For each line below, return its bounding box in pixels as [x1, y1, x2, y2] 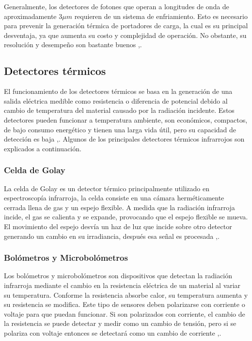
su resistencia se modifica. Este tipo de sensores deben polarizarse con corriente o [4, 299, 245, 309]
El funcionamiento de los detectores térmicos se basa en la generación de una [4, 86, 233, 96]
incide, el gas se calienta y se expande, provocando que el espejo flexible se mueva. [4, 212, 248, 222]
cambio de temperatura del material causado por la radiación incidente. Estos [4, 105, 235, 115]
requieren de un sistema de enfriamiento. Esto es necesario [74, 11, 248, 21]
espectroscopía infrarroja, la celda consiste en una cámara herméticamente [4, 193, 224, 203]
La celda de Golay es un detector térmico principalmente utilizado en [4, 183, 209, 193]
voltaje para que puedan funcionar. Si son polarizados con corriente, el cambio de [4, 308, 245, 319]
